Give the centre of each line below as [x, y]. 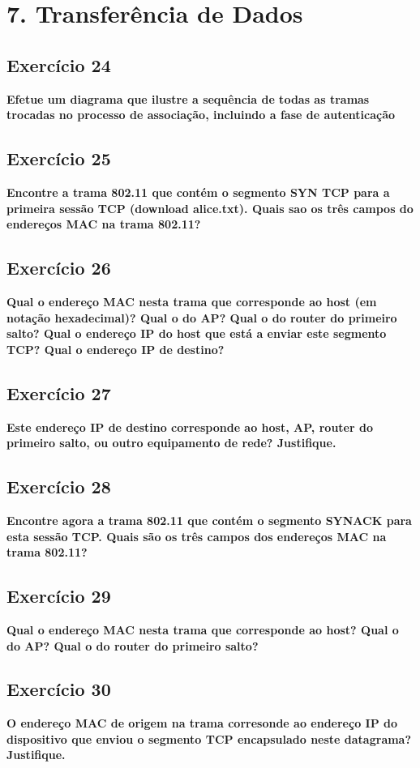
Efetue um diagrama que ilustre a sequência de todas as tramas [188, 98]
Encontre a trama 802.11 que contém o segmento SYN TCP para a [198, 192]
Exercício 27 [59, 393]
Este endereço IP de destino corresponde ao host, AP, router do [190, 427]
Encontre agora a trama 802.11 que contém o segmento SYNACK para [209, 520]
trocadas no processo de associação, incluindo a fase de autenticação [201, 115]
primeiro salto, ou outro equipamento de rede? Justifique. [171, 443]
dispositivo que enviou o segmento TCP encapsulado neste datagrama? [209, 738]
